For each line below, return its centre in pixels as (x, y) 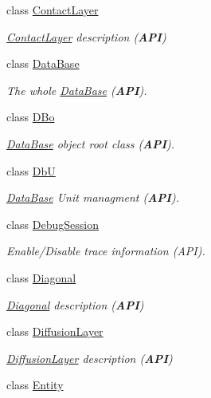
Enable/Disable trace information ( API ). (106, 251)
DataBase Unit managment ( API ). (93, 197)
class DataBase (43, 63)
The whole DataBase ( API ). (77, 90)
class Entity (35, 385)
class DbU (31, 170)
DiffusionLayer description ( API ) (90, 358)
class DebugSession (53, 224)
